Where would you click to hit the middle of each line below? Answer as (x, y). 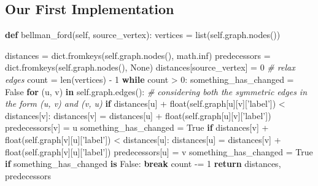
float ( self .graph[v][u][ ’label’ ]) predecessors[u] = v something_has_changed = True (159, 151)
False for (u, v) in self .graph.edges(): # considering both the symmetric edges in (156, 91)
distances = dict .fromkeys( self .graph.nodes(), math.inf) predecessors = (138, 55)
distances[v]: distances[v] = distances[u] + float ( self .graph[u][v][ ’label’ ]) (138, 115)
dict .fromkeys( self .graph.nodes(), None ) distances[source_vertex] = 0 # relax (150, 67)
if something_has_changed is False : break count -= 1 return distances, (143, 164)
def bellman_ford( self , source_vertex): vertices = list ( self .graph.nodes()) (143, 35)
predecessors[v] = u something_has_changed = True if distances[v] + (137, 127)
